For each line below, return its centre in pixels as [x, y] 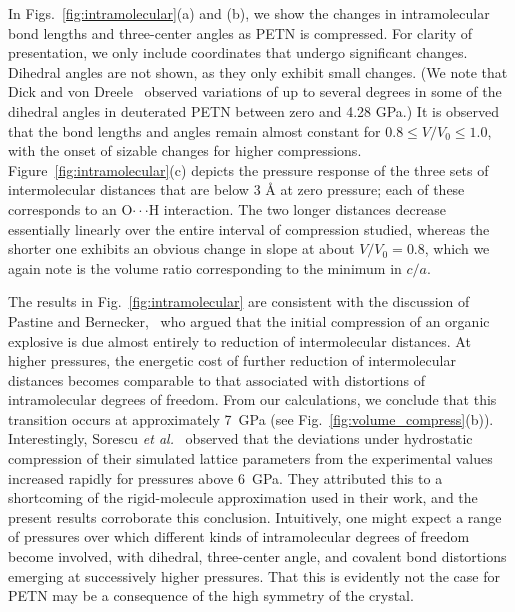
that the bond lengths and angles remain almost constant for [194, 130]
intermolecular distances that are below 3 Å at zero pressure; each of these [236, 189]
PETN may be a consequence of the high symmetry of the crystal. [211, 595]
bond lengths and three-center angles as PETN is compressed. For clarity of [240, 32]
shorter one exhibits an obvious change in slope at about [181, 248]
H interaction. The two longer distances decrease [297, 208]
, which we [457, 248]
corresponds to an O [70, 208]
